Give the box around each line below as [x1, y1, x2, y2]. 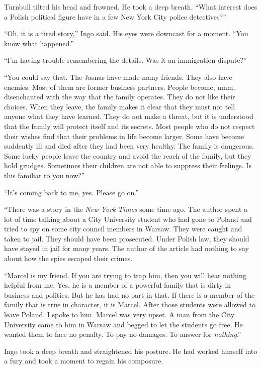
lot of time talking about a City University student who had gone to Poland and [4, 213, 252, 224]
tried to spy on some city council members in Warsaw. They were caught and [4, 223, 242, 234]
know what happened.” [4, 38, 74, 48]
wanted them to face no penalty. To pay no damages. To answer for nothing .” [4, 329, 241, 339]
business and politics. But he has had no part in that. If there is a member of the [4, 289, 255, 300]
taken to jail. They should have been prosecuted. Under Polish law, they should [4, 233, 249, 243]
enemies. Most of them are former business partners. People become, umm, [4, 81, 235, 92]
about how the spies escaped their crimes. [4, 253, 133, 264]
